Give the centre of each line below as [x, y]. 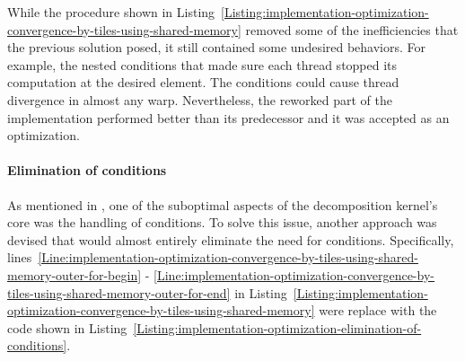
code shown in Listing [67, 327]
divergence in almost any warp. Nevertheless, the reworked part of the [200, 99]
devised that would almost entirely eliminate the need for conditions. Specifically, [231, 239]
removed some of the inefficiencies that [352, 29]
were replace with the [378, 310]
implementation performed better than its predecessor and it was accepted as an [228, 117]
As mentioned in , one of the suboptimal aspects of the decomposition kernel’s [223, 204]
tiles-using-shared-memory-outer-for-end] [119, 292]
